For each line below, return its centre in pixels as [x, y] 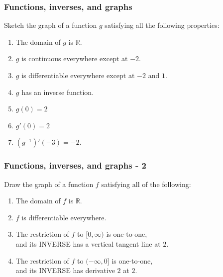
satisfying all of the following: [146, 184]
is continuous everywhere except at [75, 58]
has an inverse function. [58, 92]
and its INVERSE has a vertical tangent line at [88, 243]
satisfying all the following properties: [162, 25]
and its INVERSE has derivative [65, 270]
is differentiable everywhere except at [78, 75]
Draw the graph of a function [49, 184]
